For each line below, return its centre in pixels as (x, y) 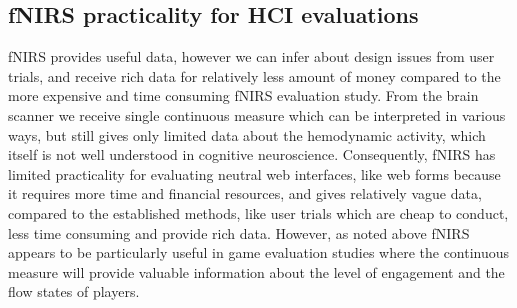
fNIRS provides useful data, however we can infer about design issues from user (251, 56)
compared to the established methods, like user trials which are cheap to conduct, (258, 212)
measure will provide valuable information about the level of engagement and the (256, 271)
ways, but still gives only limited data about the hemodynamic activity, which (247, 134)
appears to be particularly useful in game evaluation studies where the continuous (259, 252)
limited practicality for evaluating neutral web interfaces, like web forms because (254, 173)
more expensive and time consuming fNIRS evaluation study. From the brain (243, 95)
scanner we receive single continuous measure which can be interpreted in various (257, 114)
